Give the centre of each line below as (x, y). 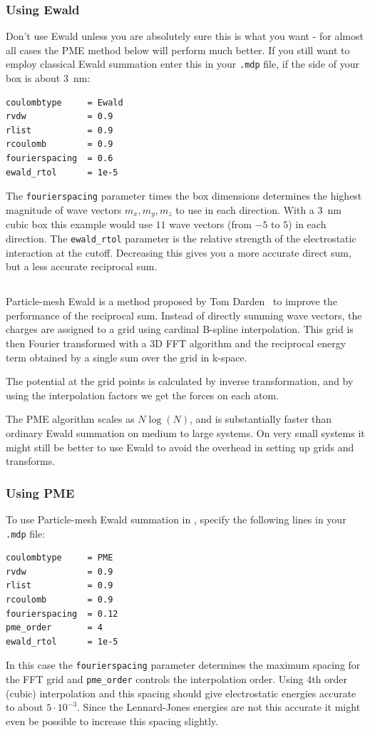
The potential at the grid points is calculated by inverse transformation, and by (180, 381)
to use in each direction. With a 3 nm (258, 209)
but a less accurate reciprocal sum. (82, 266)
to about (25, 707)
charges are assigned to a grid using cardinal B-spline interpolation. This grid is (180, 329)
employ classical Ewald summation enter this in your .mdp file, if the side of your (183, 64)
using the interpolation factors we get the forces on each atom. (142, 395)
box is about (33, 78)
